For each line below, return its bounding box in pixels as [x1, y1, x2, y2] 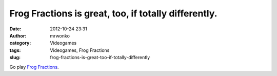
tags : [9, 47, 21, 53]
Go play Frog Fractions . [9, 64, 59, 70]
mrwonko [50, 32, 70, 39]
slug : [9, 54, 21, 61]
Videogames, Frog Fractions [50, 47, 110, 53]
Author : [9, 32, 27, 39]
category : [9, 40, 31, 46]
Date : [9, 26, 22, 32]
